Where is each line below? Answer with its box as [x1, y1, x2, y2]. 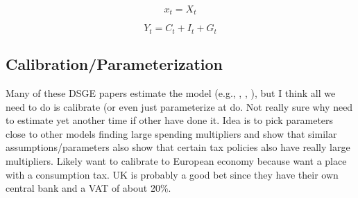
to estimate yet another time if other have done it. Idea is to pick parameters [6, 113, 334, 127]
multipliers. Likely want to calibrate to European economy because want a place [6, 154, 347, 168]
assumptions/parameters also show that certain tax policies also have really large [6, 140, 350, 154]
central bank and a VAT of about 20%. [6, 181, 171, 195]
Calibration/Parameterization [6, 53, 223, 75]
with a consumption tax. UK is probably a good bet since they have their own [6, 167, 339, 181]
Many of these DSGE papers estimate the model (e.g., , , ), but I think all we [6, 86, 336, 100]
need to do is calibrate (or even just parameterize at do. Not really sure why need [6, 99, 353, 114]
